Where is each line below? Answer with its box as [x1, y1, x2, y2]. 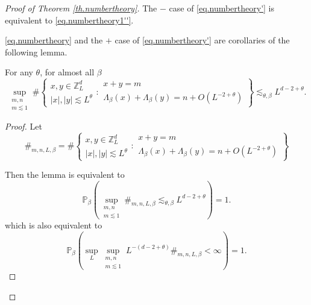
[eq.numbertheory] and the [5, 34, 103, 46]
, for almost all [40, 66, 95, 78]
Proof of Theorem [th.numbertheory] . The [5, 2, 157, 14]
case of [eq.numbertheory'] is [169, 2, 275, 14]
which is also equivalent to [5, 219, 102, 231]
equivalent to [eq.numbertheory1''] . [5, 13, 134, 26]
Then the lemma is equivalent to [5, 168, 125, 181]
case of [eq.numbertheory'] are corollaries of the [115, 34, 290, 46]
